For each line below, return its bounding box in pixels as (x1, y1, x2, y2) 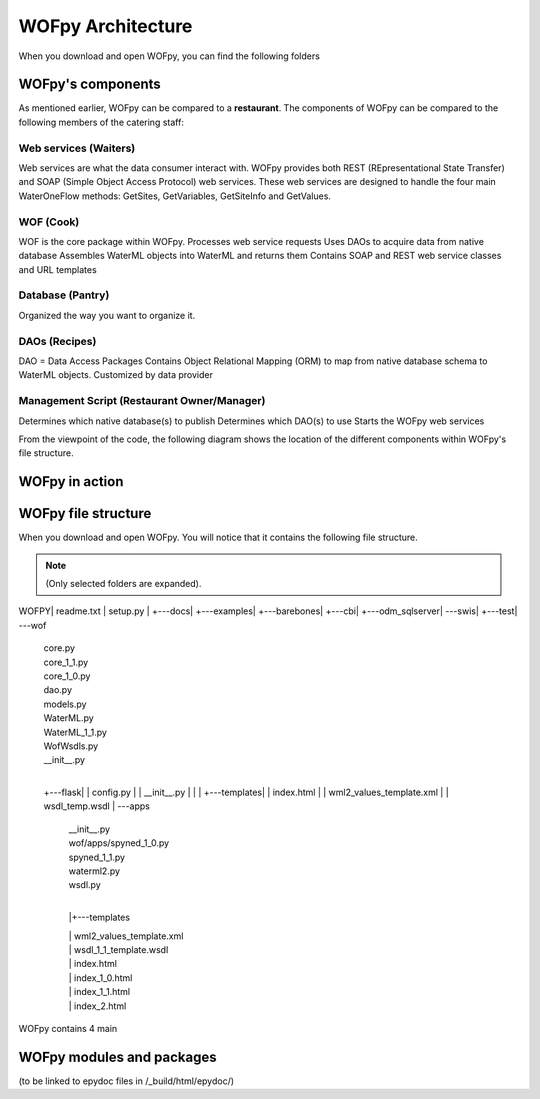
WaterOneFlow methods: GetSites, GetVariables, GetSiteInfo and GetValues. (18, 190, 332, 202)
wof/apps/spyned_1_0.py (68, 837, 170, 849)
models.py (43, 698, 87, 710)
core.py (43, 642, 75, 654)
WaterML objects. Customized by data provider (18, 369, 214, 381)
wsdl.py (68, 879, 102, 891)
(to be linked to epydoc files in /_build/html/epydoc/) (18, 1075, 235, 1087)
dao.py (43, 684, 73, 696)
